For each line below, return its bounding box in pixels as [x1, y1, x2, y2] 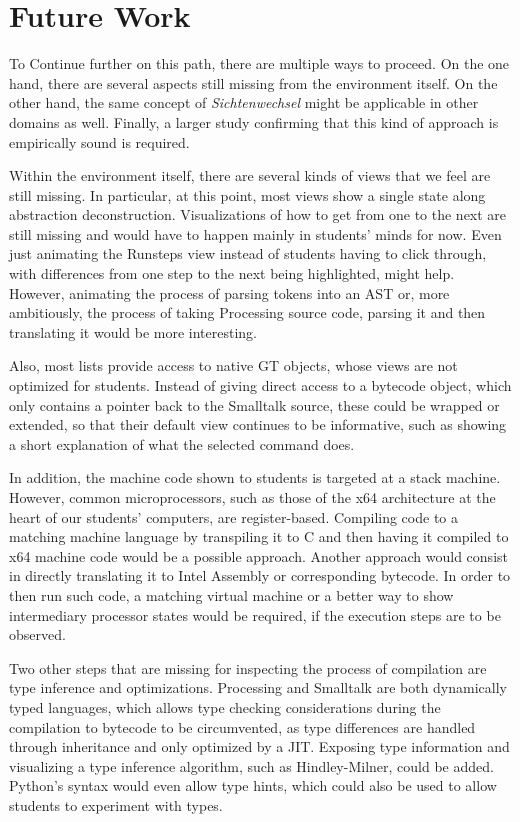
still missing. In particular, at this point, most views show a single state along [9, 184, 486, 205]
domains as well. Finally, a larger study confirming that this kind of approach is [9, 111, 499, 132]
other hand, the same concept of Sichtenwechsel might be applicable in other [9, 92, 479, 113]
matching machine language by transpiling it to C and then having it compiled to [9, 526, 509, 547]
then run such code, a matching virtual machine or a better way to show [9, 584, 454, 605]
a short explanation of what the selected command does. [9, 433, 355, 454]
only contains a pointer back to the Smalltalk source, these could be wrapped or [9, 394, 500, 415]
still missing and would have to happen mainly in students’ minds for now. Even [9, 223, 502, 244]
